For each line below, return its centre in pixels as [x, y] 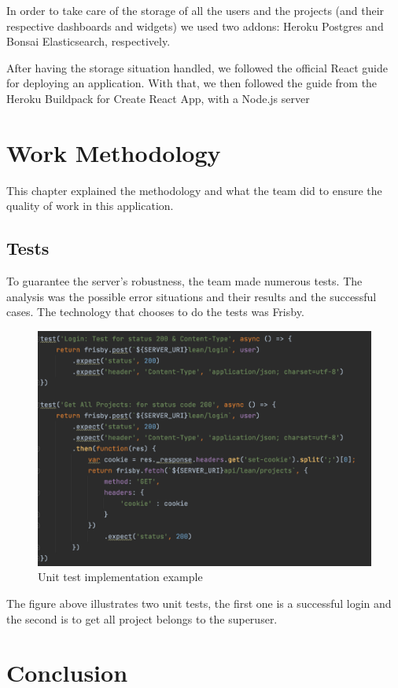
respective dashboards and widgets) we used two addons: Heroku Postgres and [195, 26]
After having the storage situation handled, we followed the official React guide [197, 67]
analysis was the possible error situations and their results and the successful [192, 296]
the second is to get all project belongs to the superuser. [142, 618]
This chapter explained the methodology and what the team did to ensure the [194, 190]
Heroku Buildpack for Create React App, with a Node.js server [158, 98]
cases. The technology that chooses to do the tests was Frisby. [155, 312]
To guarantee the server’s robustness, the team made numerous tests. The [184, 281]
